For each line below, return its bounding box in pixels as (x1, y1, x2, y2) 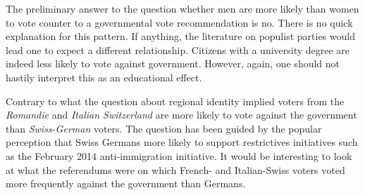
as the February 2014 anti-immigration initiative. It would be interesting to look (6, 148, 352, 163)
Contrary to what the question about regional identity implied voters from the (6, 93, 345, 108)
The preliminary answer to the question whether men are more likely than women (6, 1, 359, 15)
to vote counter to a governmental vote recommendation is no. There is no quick (6, 15, 353, 29)
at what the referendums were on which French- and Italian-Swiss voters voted (6, 162, 345, 177)
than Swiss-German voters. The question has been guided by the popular (6, 121, 322, 135)
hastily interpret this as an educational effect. (6, 69, 202, 84)
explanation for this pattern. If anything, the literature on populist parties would (6, 29, 355, 43)
